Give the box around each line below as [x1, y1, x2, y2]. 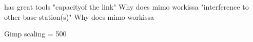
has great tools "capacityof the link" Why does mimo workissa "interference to [4, 2, 249, 12]
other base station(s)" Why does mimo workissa [4, 11, 154, 22]
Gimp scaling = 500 [4, 28, 67, 39]
